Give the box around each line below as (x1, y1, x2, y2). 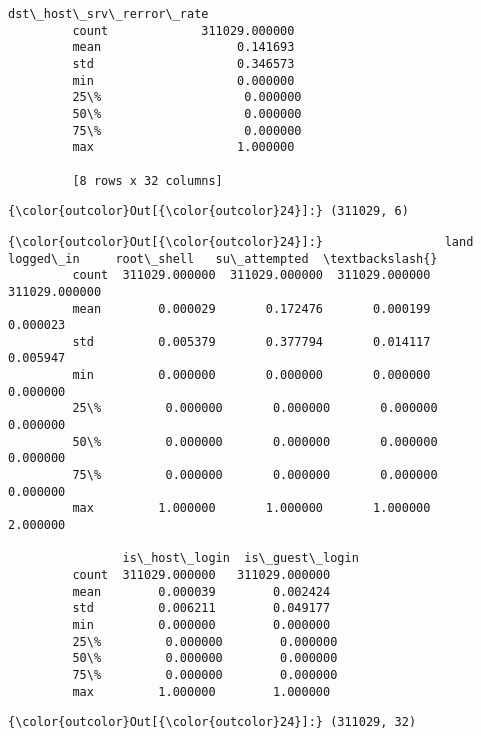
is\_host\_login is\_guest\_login (122, 551, 359, 566)
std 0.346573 (72, 56, 295, 71)
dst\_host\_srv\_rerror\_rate (8, 7, 209, 21)
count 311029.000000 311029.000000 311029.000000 (72, 268, 431, 283)
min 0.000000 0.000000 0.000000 (72, 368, 431, 383)
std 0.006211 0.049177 (72, 601, 331, 616)
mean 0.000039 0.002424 (72, 584, 331, 599)
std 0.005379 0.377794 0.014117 (72, 334, 431, 349)
